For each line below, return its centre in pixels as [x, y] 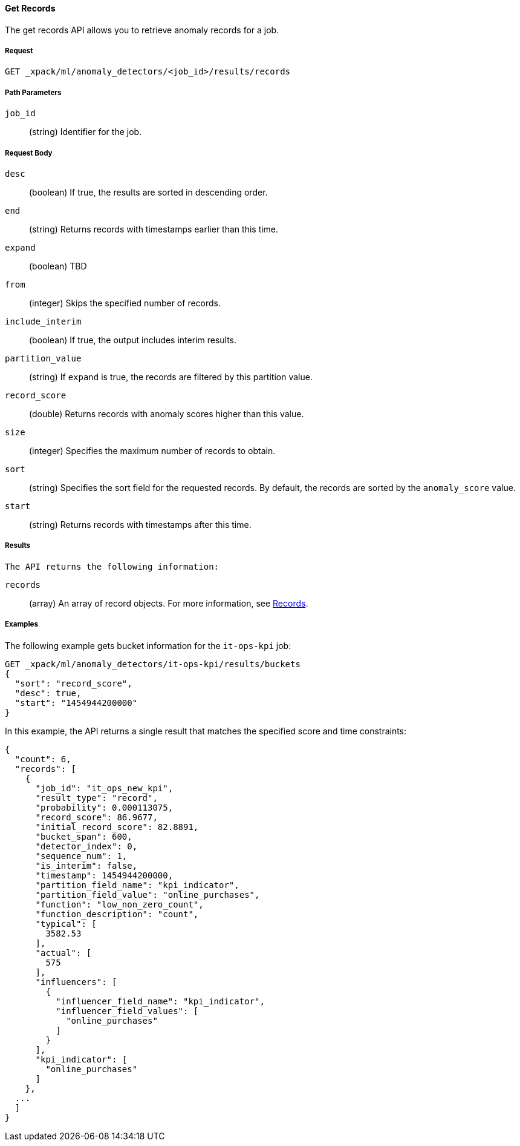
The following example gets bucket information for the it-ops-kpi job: [148, 645]
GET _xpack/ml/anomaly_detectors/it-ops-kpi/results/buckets [153, 664]
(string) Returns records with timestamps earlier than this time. [154, 229]
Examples [21, 624]
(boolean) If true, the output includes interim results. [133, 340]
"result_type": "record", [96, 798]
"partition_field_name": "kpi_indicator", [137, 885]
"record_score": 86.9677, [96, 817]
